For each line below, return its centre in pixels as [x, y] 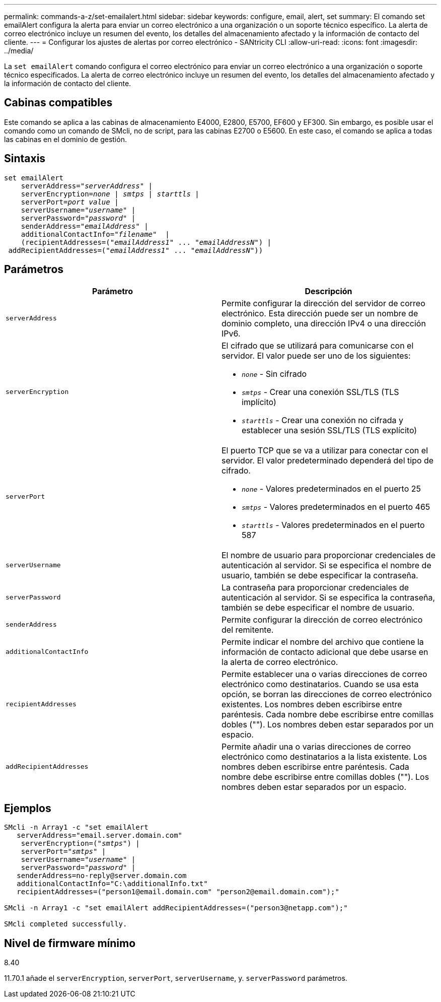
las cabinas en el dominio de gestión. [65, 139]
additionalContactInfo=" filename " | [95, 234]
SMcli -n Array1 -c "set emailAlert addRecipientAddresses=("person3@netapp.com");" [176, 908]
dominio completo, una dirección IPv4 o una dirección [324, 323]
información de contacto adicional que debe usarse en [325, 652]
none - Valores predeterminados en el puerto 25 [331, 488]
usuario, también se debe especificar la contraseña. [320, 575]
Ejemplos [28, 808]
